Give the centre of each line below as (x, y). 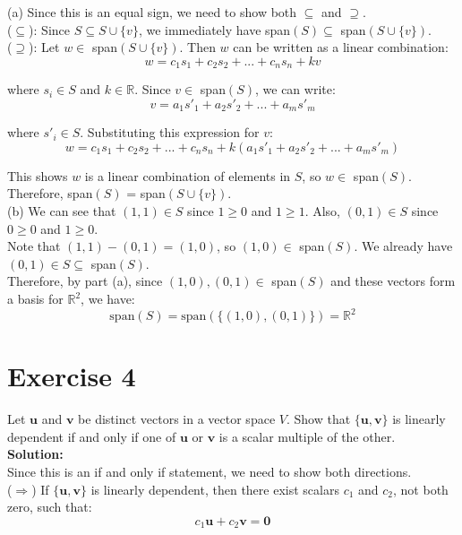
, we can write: (295, 89)
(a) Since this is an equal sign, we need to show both (152, 12)
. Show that (318, 419)
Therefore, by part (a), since (85, 281)
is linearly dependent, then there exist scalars (215, 489)
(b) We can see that (62, 211)
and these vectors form (393, 281)
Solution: (35, 454)
